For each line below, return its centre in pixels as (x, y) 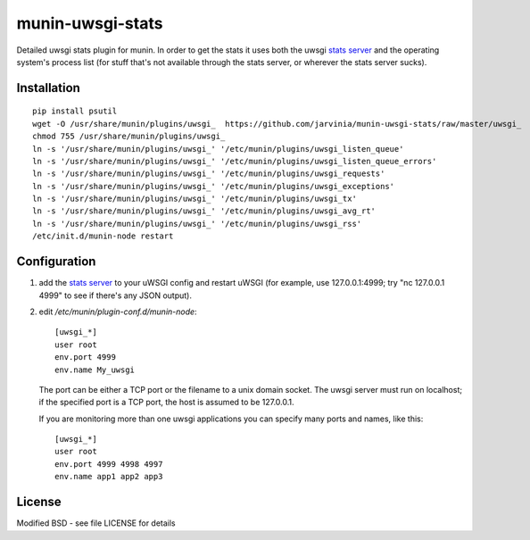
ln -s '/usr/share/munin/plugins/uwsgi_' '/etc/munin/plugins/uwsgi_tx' (195, 199)
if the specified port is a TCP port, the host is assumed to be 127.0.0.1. (166, 403)
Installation (48, 88)
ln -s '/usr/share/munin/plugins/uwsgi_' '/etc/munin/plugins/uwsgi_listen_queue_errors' (235, 161)
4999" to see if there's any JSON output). (115, 295)
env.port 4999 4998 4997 (109, 464)
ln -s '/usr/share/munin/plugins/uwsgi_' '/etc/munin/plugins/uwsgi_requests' (209, 174)
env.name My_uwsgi (95, 370)
